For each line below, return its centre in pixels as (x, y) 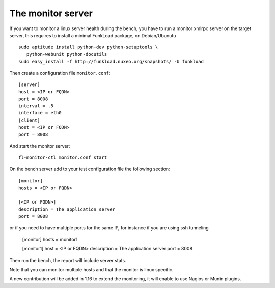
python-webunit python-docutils (67, 54)
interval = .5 (36, 106)
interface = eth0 (40, 113)
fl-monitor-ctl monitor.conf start (63, 157)
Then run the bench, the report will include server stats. (68, 260)
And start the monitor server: (40, 146)
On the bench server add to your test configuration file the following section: (90, 169)
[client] (29, 120)
